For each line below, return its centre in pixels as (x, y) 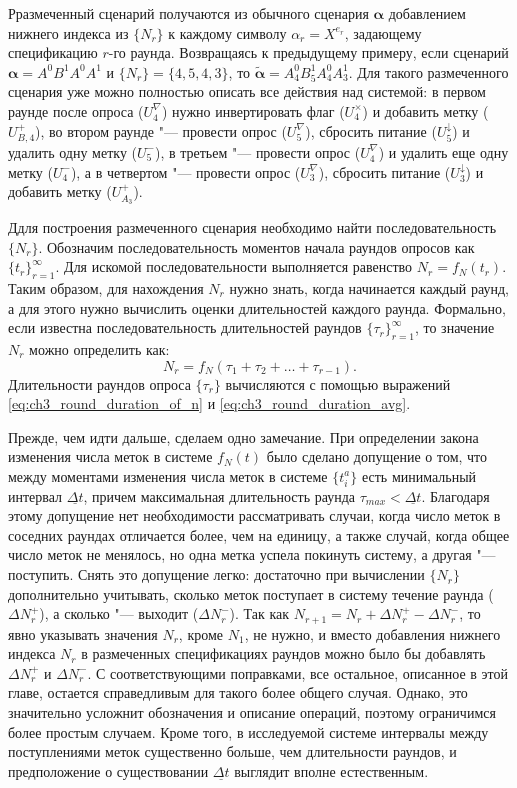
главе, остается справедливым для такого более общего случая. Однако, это (238, 692)
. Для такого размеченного (428, 71)
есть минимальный (419, 475)
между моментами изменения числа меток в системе (168, 475)
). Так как (259, 613)
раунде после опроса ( (76, 110)
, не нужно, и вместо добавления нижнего (372, 633)
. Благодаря (455, 495)
